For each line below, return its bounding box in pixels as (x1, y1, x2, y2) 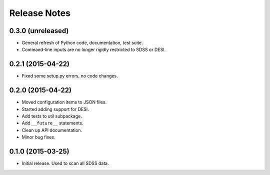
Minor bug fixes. (21, 134, 55, 140)
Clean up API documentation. (21, 127, 82, 133)
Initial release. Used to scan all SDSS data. (21, 160, 109, 166)
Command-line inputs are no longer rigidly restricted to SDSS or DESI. (21, 46, 166, 52)
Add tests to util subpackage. (21, 113, 82, 119)
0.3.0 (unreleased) (9, 26, 69, 35)
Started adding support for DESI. (21, 106, 89, 112)
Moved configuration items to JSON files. (21, 99, 107, 105)
